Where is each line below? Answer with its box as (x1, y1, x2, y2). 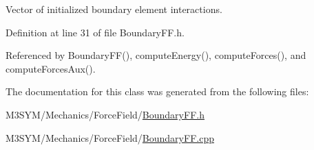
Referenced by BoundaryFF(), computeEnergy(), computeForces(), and (6, 48, 306, 62)
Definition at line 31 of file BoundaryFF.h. (6, 25, 185, 39)
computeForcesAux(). (6, 61, 96, 75)
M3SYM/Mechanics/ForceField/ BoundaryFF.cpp (6, 130, 214, 145)
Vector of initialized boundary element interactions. (6, 2, 222, 16)
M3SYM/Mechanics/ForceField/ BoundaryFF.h (6, 107, 205, 121)
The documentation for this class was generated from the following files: (6, 84, 309, 99)
